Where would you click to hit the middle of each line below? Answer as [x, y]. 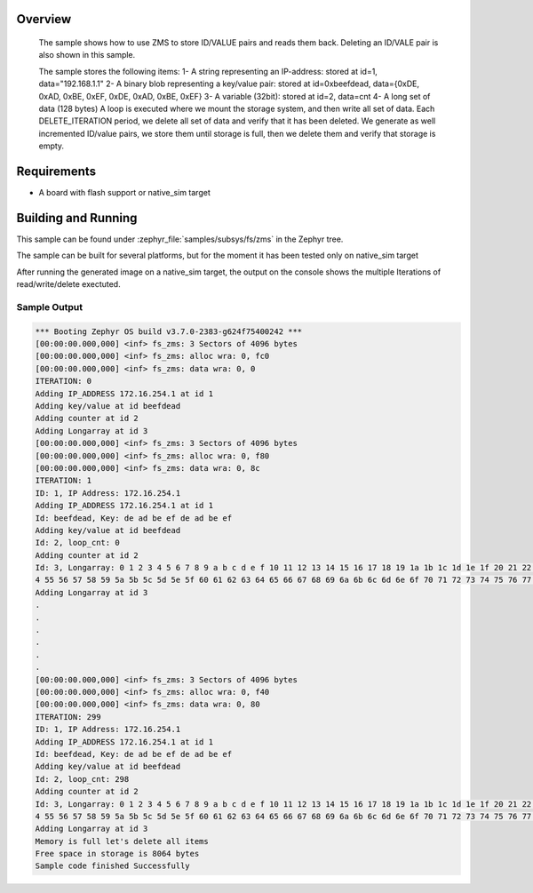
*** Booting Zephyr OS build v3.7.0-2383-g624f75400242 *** [169, 331]
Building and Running [77, 218]
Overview [44, 19]
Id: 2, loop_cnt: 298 [82, 779]
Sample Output [50, 307]
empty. [52, 146]
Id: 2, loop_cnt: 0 [77, 543]
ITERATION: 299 [68, 717]
